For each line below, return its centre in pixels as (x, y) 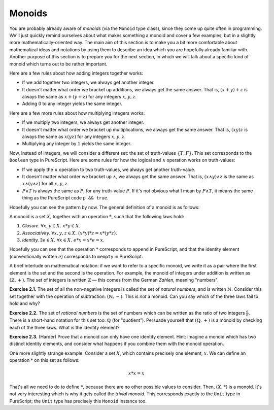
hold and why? (25, 303)
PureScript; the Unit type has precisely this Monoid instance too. (78, 401)
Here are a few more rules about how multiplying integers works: (77, 113)
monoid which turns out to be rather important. (58, 64)
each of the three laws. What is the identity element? (64, 327)
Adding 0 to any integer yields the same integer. (72, 104)
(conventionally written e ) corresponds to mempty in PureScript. (76, 256)
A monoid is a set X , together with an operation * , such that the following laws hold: (97, 216)
